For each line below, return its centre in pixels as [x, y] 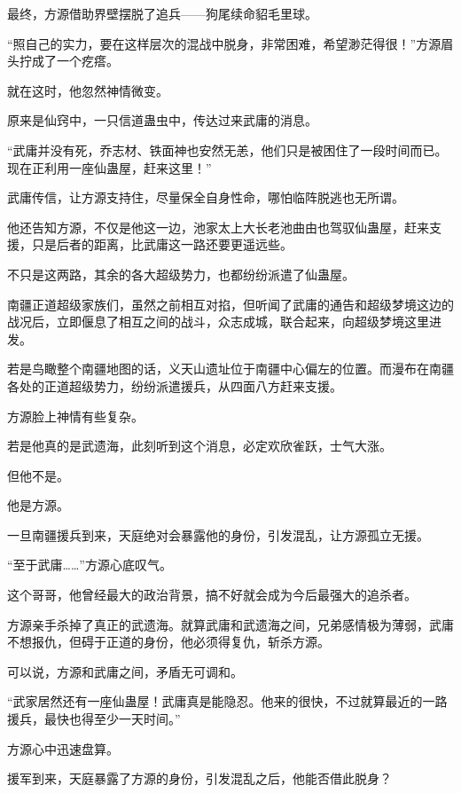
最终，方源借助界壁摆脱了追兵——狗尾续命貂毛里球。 [162, 13]
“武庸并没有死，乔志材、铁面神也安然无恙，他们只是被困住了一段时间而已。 [227, 149]
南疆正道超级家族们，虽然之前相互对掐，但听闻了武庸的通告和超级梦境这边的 [230, 304]
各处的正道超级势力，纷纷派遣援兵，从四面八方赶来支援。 [175, 385]
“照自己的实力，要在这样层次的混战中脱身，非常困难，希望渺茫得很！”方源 [224, 43]
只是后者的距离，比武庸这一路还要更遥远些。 [162, 244]
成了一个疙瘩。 [75, 61]
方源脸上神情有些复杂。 [75, 416]
